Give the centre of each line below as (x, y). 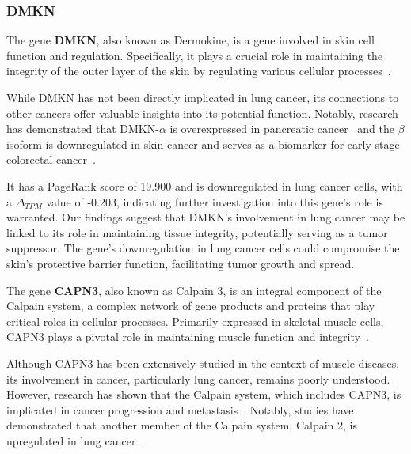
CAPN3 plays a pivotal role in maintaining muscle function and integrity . (188, 337)
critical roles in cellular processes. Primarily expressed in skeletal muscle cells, (195, 321)
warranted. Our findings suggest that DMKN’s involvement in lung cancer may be (206, 217)
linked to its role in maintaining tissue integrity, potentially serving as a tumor (197, 232)
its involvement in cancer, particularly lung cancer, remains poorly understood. (198, 378)
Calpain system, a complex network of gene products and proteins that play (191, 306)
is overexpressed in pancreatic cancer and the (282, 129)
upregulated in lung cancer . (76, 440)
